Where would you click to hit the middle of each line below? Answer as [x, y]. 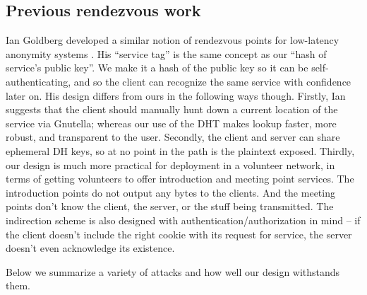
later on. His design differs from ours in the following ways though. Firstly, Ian [176, 95]
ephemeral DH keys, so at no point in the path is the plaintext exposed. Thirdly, [180, 150]
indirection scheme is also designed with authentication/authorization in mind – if [183, 220]
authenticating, [38, 81]
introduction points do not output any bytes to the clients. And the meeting [170, 192]
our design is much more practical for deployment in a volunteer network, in [170, 164]
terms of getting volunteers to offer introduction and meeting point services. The [180, 179]
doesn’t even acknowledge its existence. [90, 248]
